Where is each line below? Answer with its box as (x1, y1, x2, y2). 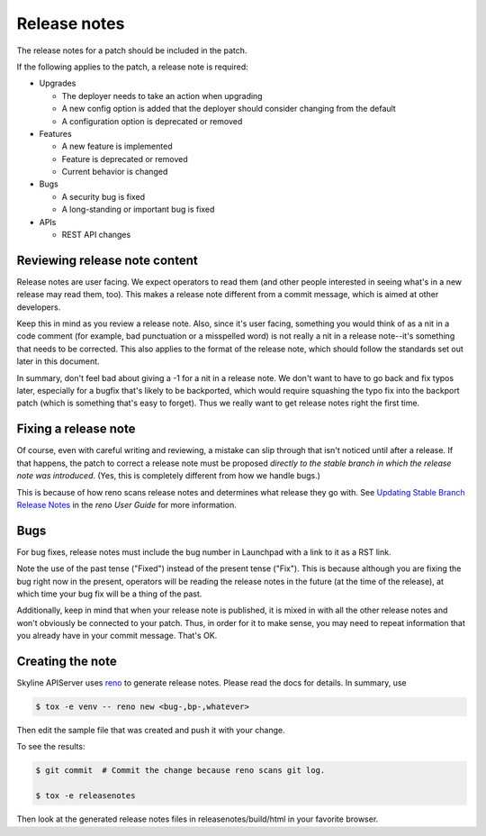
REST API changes (61, 230, 131, 241)
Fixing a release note (16, 422, 136, 437)
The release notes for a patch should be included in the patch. (16, 45, 247, 56)
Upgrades (39, 77, 76, 89)
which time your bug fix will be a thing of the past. (16, 588, 202, 599)
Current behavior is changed (61, 167, 168, 177)
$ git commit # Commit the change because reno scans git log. (35, 766, 326, 776)
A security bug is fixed (61, 191, 146, 202)
